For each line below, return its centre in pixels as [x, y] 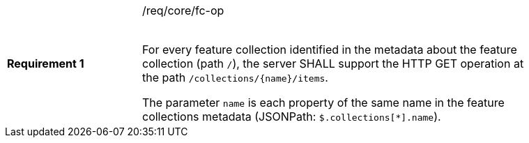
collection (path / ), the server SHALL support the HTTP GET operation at [333, 63]
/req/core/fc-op [183, 10]
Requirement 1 [46, 63]
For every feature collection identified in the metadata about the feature [330, 50]
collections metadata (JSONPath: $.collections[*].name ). [292, 116]
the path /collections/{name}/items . [235, 77]
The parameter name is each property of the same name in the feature [323, 103]
